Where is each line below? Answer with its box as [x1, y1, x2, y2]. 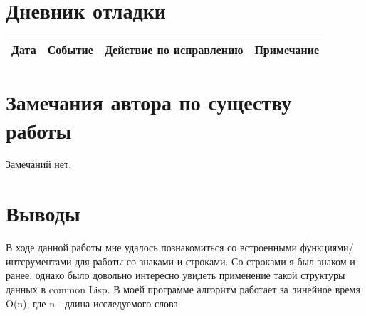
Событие [47, 41, 93, 58]
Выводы [6, 199, 80, 228]
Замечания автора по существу [6, 88, 292, 117]
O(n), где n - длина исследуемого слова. [6, 295, 181, 310]
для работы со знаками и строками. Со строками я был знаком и [75, 253, 355, 268]
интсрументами [6, 253, 72, 268]
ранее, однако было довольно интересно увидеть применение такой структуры [6, 268, 345, 283]
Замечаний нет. [6, 157, 72, 172]
